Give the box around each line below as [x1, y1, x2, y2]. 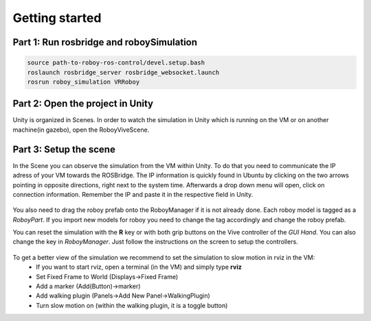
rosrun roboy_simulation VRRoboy [27, 78, 140, 86]
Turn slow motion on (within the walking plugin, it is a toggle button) [36, 301, 228, 309]
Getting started [12, 10, 102, 25]
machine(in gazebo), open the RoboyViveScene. [12, 126, 150, 134]
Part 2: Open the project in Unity [12, 98, 154, 110]
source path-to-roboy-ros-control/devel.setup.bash [27, 59, 205, 67]
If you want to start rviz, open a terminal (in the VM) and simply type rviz [36, 263, 242, 271]
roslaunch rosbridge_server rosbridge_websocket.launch [27, 69, 220, 76]
